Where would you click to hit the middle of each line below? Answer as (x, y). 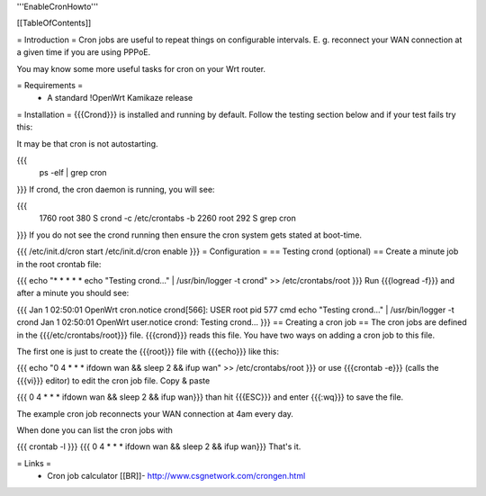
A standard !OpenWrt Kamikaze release (120, 98)
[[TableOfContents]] (54, 23)
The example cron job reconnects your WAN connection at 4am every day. (155, 413)
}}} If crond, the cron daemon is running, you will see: (116, 189)
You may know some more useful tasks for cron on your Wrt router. (141, 68)
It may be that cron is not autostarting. (87, 143)
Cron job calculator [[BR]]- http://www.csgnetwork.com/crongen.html (176, 476)
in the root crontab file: (59, 264)
